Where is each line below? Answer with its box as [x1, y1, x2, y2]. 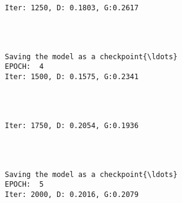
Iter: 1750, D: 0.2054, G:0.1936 [5, 121, 139, 130]
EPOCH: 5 [5, 180, 44, 189]
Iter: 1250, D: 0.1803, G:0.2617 [5, 3, 139, 12]
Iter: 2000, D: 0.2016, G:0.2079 [5, 190, 139, 199]
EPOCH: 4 [5, 62, 44, 71]
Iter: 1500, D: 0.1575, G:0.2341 [5, 72, 139, 81]
